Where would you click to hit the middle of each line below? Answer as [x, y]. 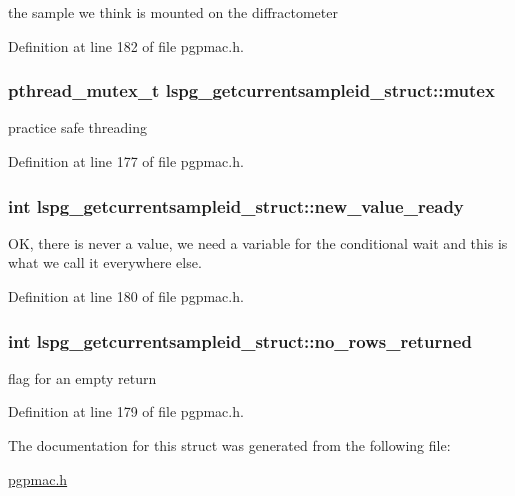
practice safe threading [77, 127]
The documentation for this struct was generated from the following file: [229, 445]
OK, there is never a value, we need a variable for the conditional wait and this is [258, 242]
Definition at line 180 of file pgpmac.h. [126, 296]
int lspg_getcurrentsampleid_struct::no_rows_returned [240, 340]
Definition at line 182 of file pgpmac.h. [126, 45]
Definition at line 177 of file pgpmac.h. [126, 161]
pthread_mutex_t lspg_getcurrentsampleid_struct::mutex [251, 90]
